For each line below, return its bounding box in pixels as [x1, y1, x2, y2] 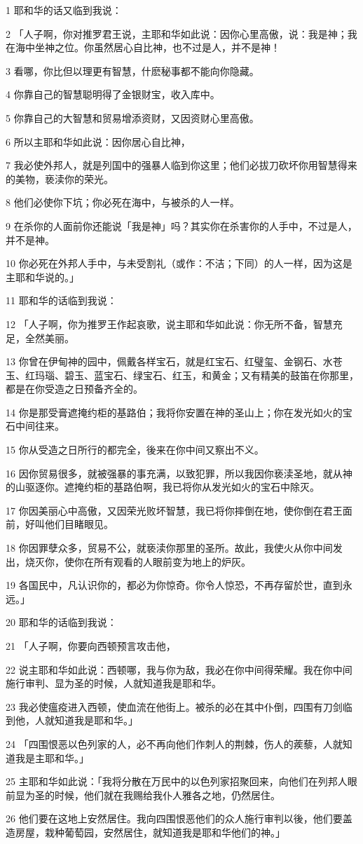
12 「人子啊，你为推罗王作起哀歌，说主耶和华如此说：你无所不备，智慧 [6, 316, 333, 331]
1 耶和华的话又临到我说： [6, 3, 122, 17]
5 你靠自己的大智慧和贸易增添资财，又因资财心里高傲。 [6, 110, 259, 125]
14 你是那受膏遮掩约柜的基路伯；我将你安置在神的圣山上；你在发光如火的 [6, 404, 343, 419]
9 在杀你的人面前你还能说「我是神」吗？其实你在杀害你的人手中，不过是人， [6, 218, 357, 233]
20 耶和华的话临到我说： [6, 615, 117, 629]
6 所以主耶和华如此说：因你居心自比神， [6, 134, 191, 149]
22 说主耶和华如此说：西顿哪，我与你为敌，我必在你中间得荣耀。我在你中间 [6, 662, 352, 676]
